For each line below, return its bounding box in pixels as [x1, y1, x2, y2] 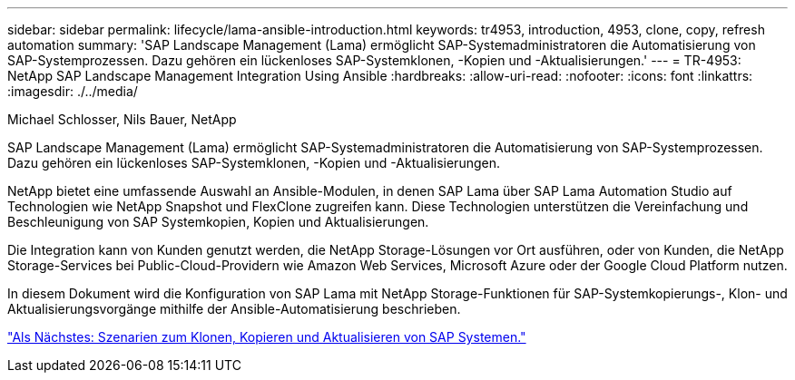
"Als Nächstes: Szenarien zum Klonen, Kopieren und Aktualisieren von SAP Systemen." [7, 329, 526, 345]
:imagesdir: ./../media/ [7, 83, 138, 99]
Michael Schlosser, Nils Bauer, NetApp [7, 112, 237, 127]
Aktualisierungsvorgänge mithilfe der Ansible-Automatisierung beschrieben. [7, 301, 461, 317]
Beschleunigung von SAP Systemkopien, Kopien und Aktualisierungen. [7, 214, 429, 229]
